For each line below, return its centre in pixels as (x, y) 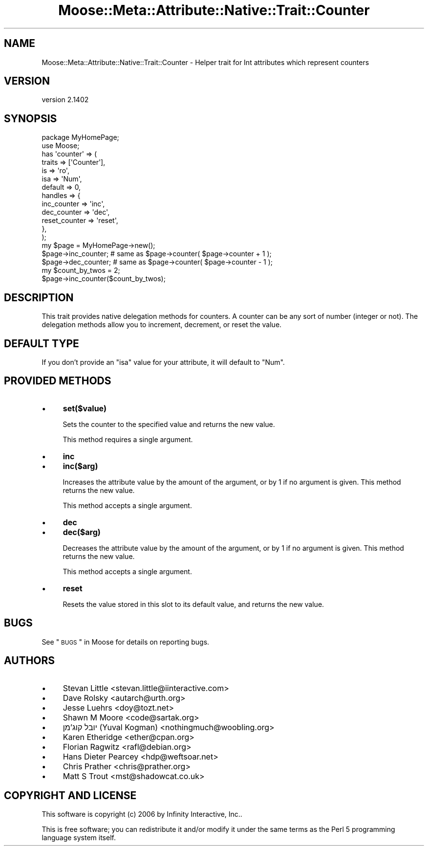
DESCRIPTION (39, 297)
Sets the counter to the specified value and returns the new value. (169, 424)
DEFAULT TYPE (42, 343)
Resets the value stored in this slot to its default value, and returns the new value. (193, 604)
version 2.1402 (65, 100)
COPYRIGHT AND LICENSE (70, 795)
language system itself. (79, 838)
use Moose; (61, 146)
